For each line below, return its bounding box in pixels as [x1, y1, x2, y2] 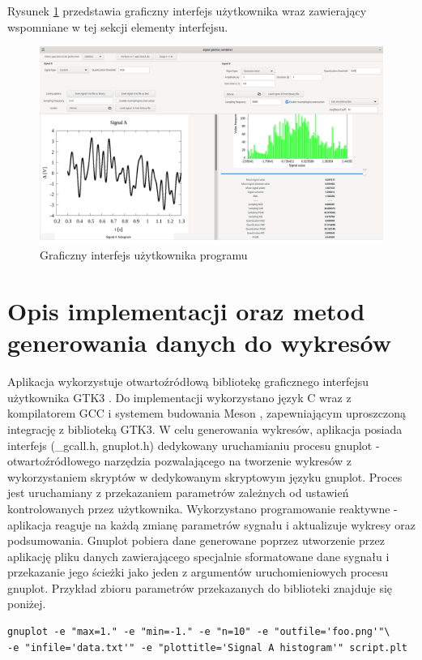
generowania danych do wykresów [7, 326, 391, 359]
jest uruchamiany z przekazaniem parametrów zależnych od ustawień [7, 484, 349, 501]
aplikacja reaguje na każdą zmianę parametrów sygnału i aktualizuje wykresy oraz [7, 516, 416, 533]
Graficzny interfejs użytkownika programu [40, 246, 248, 264]
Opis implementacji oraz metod [7, 294, 365, 328]
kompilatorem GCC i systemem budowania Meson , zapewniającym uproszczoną [7, 405, 407, 422]
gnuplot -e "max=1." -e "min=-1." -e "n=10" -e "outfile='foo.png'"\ [7, 626, 390, 638]
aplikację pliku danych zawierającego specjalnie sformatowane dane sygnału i [7, 547, 390, 564]
